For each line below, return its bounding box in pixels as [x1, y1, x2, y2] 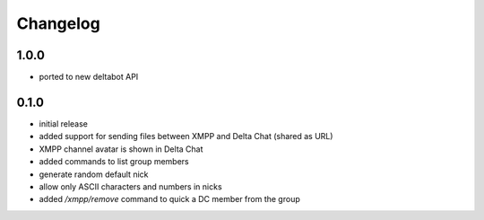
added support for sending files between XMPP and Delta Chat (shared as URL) [39, 131, 333, 142]
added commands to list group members [39, 156, 189, 167]
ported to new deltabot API [39, 72, 139, 83]
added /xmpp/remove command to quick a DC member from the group [39, 194, 300, 205]
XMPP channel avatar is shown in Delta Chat [39, 144, 203, 154]
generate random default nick [39, 169, 149, 180]
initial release [39, 118, 89, 129]
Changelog [16, 13, 100, 33]
